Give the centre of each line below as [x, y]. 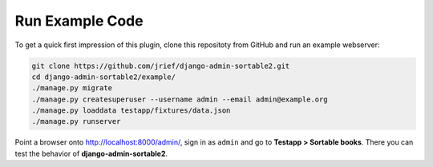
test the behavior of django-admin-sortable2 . [91, 153]
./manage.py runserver [76, 121]
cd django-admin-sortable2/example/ [104, 77]
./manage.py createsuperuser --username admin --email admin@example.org [180, 99]
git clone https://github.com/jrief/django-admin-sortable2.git [161, 66]
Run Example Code [79, 21]
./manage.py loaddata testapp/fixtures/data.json [131, 111]
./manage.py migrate [72, 88]
